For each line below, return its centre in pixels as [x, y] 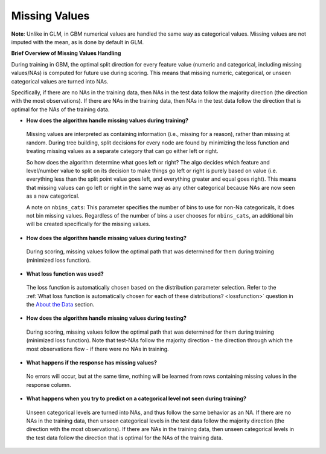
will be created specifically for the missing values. [88, 224]
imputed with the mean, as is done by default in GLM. [78, 42]
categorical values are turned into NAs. [60, 81]
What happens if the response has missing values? [91, 363]
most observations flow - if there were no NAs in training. [97, 349]
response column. [49, 384]
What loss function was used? [65, 274]
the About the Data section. [60, 305]
